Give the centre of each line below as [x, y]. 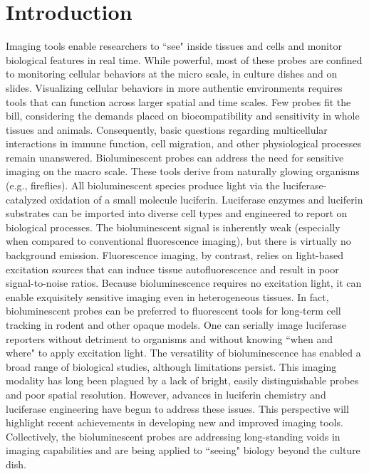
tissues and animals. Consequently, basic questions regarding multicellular [167, 129]
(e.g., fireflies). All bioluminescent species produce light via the [143, 185]
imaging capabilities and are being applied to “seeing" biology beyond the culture [183, 450]
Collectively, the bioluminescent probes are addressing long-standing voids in [173, 436]
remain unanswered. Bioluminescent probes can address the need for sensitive [175, 157]
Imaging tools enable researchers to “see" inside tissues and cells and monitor [174, 46]
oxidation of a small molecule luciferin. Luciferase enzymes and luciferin [206, 199]
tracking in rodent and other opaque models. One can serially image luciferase [176, 325]
